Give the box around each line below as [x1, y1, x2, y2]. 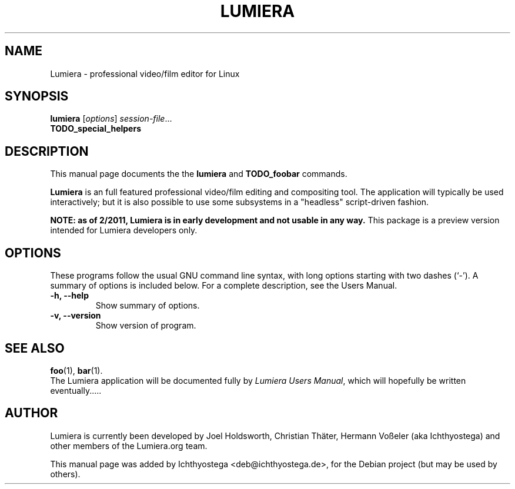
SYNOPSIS [5, 89, 69, 104]
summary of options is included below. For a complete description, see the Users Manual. [50, 280, 397, 291]
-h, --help [50, 290, 89, 301]
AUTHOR [5, 406, 58, 421]
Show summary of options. [95, 300, 200, 311]
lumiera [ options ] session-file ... [50, 113, 172, 124]
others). [50, 468, 81, 479]
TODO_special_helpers [50, 123, 141, 134]
